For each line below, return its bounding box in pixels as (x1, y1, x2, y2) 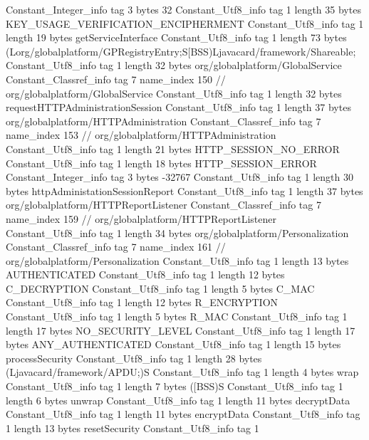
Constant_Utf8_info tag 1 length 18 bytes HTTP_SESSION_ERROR (6, 155, 317, 170)
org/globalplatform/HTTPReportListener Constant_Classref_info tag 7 (6, 197, 321, 212)
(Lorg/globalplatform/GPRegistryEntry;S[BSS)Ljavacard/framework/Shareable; (6, 43, 356, 58)
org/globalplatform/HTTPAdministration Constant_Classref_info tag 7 (6, 113, 321, 128)
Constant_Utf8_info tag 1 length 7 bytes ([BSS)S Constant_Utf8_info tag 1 (6, 379, 343, 394)
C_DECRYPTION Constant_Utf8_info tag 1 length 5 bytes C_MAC (6, 281, 315, 295)
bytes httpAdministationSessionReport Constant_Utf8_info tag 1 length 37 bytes (6, 183, 363, 198)
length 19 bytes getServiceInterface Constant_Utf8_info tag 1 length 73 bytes (6, 30, 347, 45)
